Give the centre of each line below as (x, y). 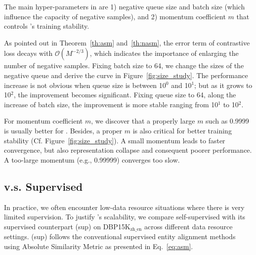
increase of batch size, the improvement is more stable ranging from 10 (111, 104)
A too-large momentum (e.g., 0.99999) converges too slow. (92, 159)
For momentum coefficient (43, 121)
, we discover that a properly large (143, 121)
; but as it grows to (223, 85)
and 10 (181, 85)
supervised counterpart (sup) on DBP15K (67, 226)
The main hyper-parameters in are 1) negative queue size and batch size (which (125, 6)
